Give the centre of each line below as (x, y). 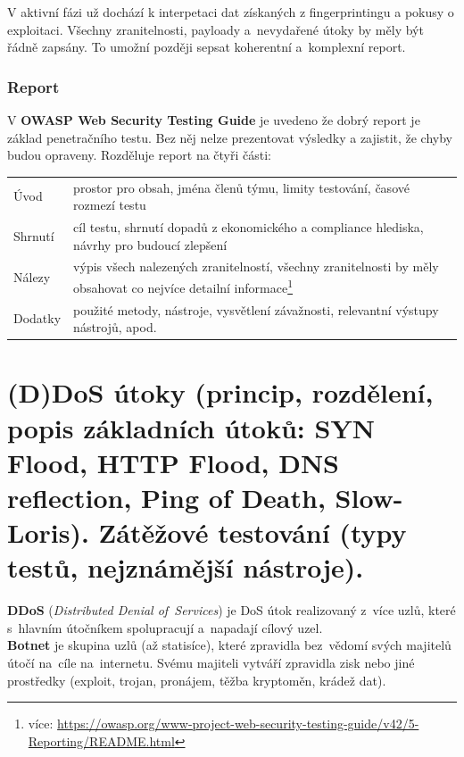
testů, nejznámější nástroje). (186, 567)
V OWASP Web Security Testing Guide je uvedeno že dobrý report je (214, 120)
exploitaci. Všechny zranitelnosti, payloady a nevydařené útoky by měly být (215, 29)
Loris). (48, 532)
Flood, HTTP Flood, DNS (174, 462)
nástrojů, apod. (115, 327)
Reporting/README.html (101, 740)
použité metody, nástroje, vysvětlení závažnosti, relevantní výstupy (256, 309)
